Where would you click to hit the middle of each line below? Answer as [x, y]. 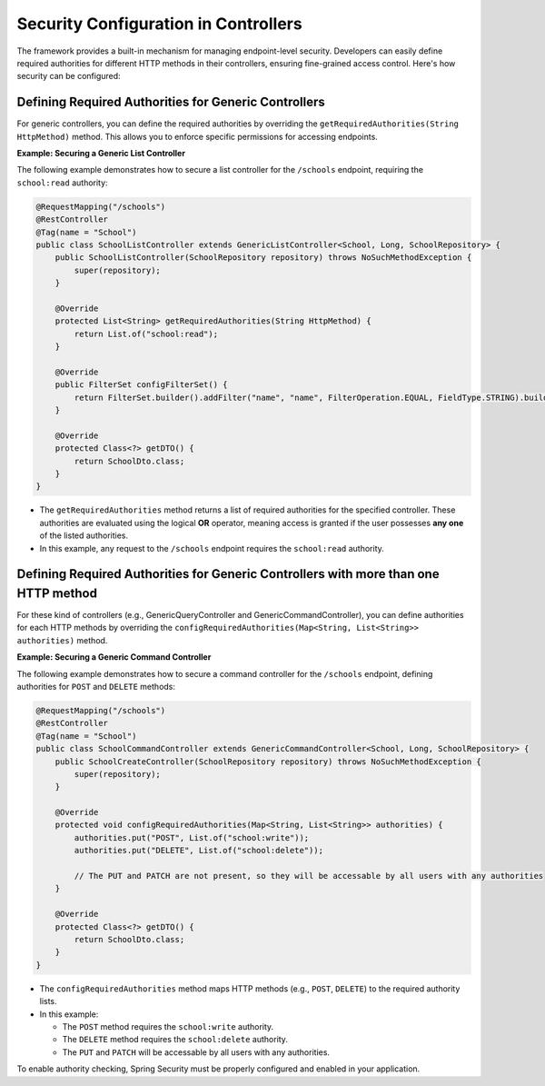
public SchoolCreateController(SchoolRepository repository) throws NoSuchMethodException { [268, 762]
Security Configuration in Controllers [160, 24]
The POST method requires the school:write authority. [168, 1026]
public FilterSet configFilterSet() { [141, 385]
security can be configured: [69, 76]
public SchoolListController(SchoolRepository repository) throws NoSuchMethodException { [263, 258]
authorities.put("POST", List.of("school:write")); [192, 837]
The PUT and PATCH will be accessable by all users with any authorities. [196, 1052]
